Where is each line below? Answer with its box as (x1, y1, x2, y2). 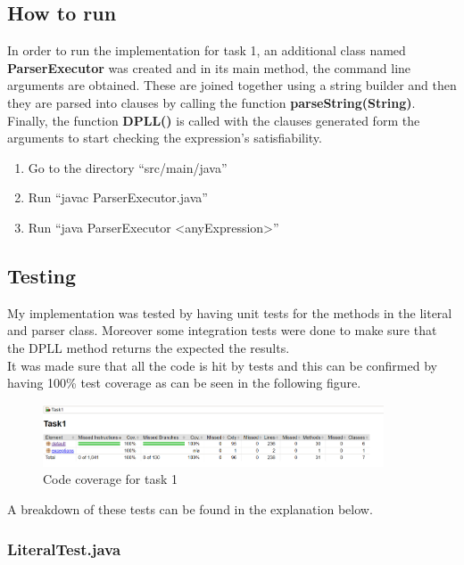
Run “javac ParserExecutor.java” (28, 188, 208, 207)
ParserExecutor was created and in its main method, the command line (7, 58, 411, 77)
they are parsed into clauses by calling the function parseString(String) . (7, 93, 416, 111)
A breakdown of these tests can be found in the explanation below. (7, 500, 373, 519)
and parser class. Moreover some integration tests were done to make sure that (7, 321, 437, 340)
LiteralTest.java (7, 537, 121, 560)
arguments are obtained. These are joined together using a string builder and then (7, 76, 457, 94)
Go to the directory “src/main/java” (28, 158, 228, 176)
